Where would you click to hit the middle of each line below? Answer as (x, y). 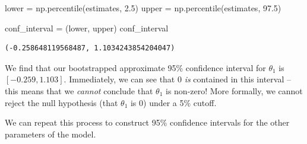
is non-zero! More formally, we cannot (234, 90)
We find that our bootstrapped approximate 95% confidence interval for (135, 67)
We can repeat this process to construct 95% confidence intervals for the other (147, 122)
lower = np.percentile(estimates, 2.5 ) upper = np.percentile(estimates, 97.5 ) (143, 8)
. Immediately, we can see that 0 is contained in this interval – (177, 79)
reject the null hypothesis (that (61, 102)
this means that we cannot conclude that (79, 90)
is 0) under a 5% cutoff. (173, 102)
